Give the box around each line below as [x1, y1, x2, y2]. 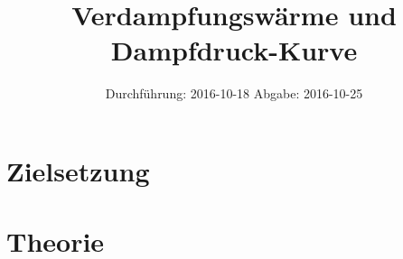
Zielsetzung [6, 152, 150, 189]
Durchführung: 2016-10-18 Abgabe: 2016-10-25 [105, 84, 363, 103]
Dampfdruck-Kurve [110, 32, 358, 69]
